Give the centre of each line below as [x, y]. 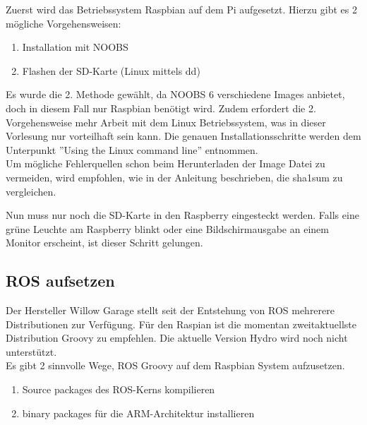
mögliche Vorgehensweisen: [64, 23]
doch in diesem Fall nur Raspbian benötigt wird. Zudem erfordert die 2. [161, 108]
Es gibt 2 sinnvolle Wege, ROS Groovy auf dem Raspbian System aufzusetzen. [175, 365]
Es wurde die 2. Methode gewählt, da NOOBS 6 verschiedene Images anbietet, [175, 94]
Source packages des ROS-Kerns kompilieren [119, 389]
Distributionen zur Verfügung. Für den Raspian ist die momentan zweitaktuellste [181, 324]
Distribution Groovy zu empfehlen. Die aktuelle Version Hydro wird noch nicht [177, 338]
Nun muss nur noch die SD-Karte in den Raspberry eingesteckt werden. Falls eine [182, 215]
